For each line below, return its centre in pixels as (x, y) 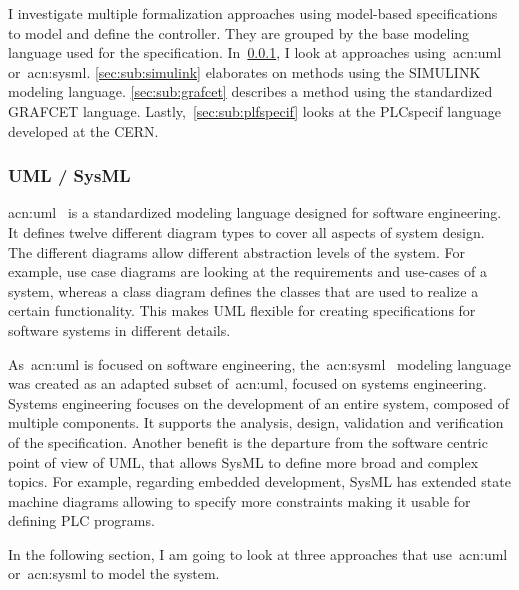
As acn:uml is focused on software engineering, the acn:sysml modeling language (260, 363)
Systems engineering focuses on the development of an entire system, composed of (259, 402)
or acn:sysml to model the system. (114, 573)
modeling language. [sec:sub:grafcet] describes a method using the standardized (250, 91)
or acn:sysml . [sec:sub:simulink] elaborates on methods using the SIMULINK (244, 71)
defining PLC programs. (81, 520)
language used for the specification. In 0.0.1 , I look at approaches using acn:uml (255, 52)
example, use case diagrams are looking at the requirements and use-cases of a (247, 271)
